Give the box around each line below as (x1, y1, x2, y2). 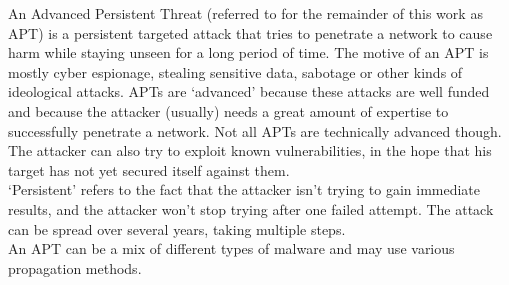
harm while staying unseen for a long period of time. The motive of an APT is (8, 42, 489, 63)
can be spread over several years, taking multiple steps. (8, 218, 346, 239)
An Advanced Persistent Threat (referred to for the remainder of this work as (8, 3, 483, 23)
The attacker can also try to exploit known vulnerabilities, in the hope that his (8, 140, 492, 161)
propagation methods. (8, 257, 142, 278)
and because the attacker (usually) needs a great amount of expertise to (8, 100, 449, 121)
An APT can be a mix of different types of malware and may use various (8, 238, 455, 259)
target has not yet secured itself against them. (8, 159, 290, 180)
